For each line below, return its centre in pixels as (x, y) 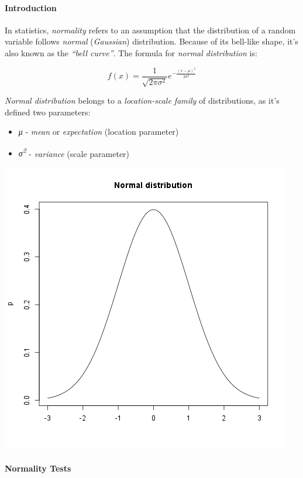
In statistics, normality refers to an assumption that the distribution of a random (150, 30)
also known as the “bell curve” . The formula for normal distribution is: (131, 52)
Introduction (31, 7)
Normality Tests (38, 468)
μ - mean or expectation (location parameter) (99, 132)
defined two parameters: (48, 112)
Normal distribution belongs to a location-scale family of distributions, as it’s (142, 100)
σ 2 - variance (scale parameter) (74, 152)
